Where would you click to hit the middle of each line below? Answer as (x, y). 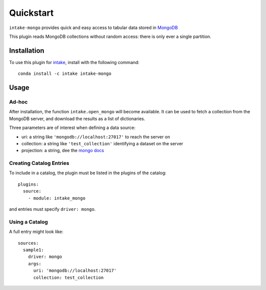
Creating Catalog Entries (39, 163)
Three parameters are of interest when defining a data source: (72, 128)
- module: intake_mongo (57, 198)
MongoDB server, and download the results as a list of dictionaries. (77, 119)
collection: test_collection (68, 277)
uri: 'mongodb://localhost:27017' (75, 271)
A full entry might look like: (36, 232)
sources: (28, 243)
